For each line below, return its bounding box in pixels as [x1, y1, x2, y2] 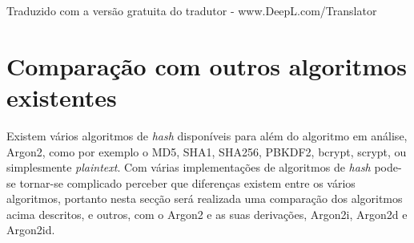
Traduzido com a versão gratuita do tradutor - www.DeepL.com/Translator [6, 2, 377, 18]
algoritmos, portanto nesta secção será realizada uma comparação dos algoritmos [6, 190, 403, 207]
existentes [6, 80, 117, 113]
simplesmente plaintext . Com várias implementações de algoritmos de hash [6, 159, 371, 176]
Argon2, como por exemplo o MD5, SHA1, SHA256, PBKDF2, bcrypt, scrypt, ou [6, 143, 407, 160]
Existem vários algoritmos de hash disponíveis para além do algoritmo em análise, [6, 127, 408, 144]
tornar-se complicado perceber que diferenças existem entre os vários [19, 174, 356, 191]
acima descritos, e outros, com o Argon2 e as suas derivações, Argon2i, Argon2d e [6, 205, 408, 222]
